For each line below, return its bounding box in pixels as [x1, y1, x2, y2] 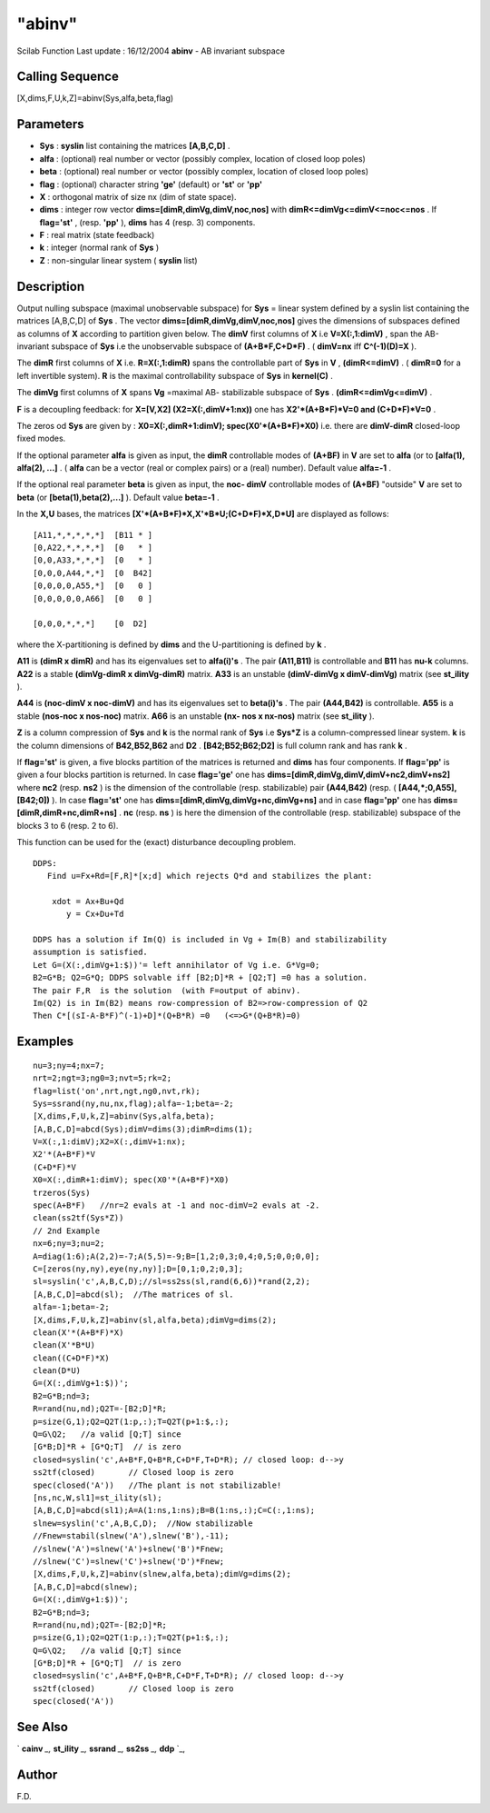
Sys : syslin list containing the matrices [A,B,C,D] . [39, 141, 230, 152]
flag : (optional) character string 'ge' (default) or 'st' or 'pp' [39, 178, 263, 190]
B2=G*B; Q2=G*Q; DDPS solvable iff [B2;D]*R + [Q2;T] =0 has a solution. [33, 972, 368, 983]
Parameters [16, 116, 84, 132]
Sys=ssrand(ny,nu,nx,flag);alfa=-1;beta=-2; [33, 1098, 235, 1109]
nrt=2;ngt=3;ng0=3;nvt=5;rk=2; [33, 1073, 172, 1083]
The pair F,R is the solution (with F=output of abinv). [33, 985, 301, 995]
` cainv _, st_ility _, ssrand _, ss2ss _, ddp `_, [16, 1743, 186, 1754]
